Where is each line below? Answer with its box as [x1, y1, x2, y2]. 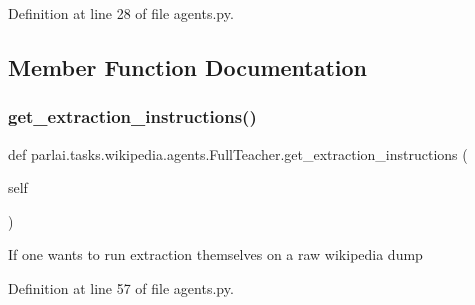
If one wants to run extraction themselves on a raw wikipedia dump [8, 244, 423, 265]
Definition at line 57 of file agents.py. [8, 277, 234, 298]
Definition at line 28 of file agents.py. [8, 3, 234, 23]
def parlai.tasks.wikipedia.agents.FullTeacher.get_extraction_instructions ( [8, 143, 468, 164]
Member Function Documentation [8, 51, 368, 82]
